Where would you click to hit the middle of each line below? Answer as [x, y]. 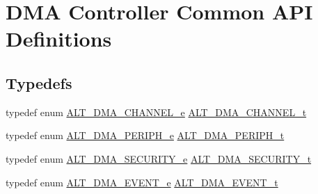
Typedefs [39, 82]
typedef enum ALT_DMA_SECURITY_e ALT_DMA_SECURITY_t [159, 158]
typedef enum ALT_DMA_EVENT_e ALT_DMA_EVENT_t [142, 182]
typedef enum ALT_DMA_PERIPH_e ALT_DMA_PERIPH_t [145, 135]
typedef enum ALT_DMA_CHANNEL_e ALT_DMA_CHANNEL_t [156, 112]
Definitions [59, 39]
